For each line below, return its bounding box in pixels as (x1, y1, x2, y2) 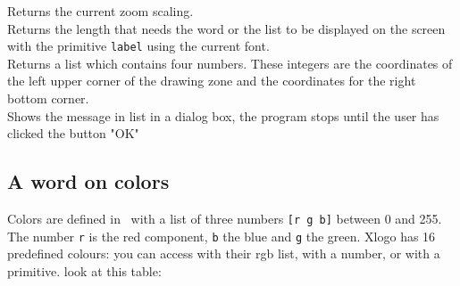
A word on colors (7, 168, 170, 195)
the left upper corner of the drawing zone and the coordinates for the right (7, 71, 416, 90)
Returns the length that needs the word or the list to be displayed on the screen (7, 19, 446, 37)
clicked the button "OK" (7, 124, 139, 143)
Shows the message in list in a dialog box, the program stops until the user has (7, 106, 439, 125)
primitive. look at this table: (7, 261, 162, 280)
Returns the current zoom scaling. (7, 2, 194, 20)
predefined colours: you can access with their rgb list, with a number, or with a (7, 244, 440, 263)
